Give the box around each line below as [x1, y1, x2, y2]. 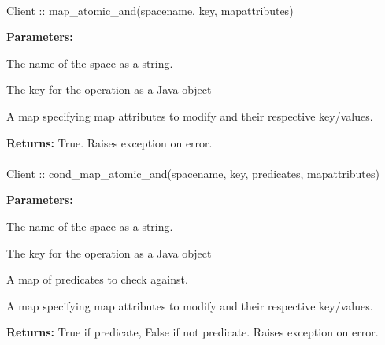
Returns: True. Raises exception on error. [6, 134, 213, 150]
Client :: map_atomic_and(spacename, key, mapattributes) [6, 2, 294, 18]
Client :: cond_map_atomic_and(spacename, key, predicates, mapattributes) [6, 165, 379, 181]
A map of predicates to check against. [6, 271, 188, 287]
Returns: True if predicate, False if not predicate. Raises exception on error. [6, 324, 379, 340]
